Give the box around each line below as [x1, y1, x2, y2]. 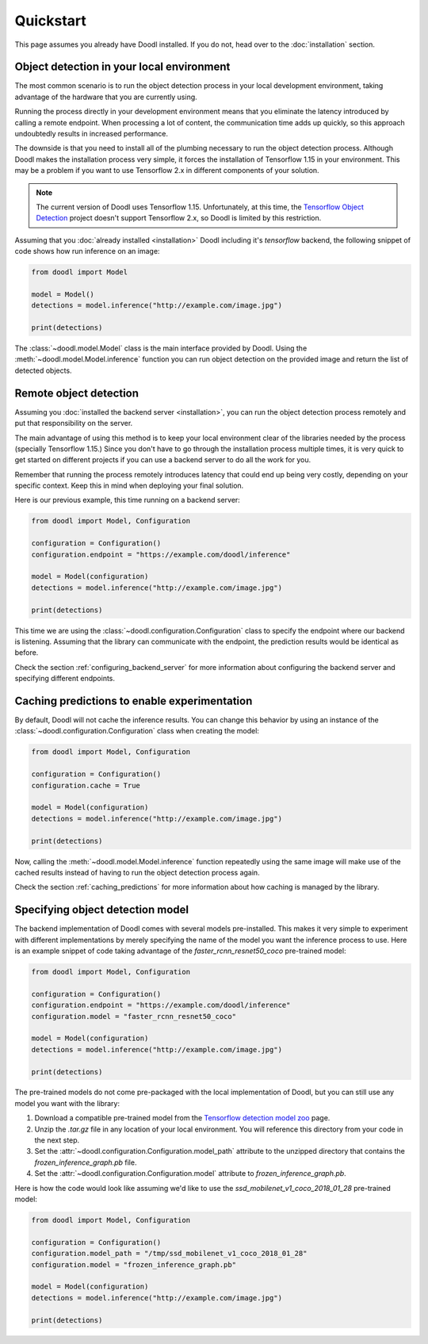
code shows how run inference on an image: [14, 247, 160, 256]
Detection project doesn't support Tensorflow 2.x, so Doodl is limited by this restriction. [36, 213, 322, 223]
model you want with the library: [14, 1098, 120, 1108]
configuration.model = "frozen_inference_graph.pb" [31, 1260, 237, 1269]
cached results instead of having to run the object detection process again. [14, 867, 261, 877]
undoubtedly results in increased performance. [14, 129, 169, 139]
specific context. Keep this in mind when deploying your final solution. [14, 481, 244, 491]
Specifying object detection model [14, 903, 189, 917]
